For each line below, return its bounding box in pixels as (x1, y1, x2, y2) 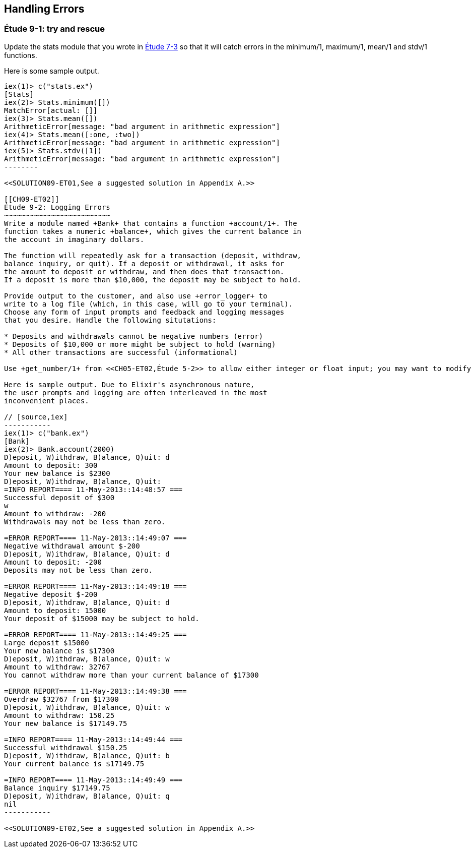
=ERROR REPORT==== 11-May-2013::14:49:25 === (4, 630, 187, 639)
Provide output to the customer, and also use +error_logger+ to (4, 291, 267, 300)
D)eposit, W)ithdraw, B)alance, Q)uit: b (4, 751, 170, 760)
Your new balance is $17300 (4, 646, 115, 655)
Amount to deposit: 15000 (4, 606, 106, 615)
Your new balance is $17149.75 (4, 719, 127, 727)
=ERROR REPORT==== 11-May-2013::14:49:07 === (4, 533, 187, 542)
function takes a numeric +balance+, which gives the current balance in (4, 227, 302, 235)
